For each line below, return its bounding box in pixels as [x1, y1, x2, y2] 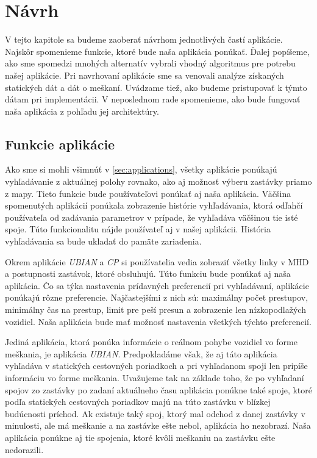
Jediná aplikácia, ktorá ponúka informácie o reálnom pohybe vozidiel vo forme [5, 335, 297, 348]
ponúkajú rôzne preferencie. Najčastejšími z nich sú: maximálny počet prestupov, [5, 291, 308, 304]
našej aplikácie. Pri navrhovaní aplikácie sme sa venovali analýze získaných [5, 68, 284, 81]
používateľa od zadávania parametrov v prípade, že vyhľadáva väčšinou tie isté [5, 210, 298, 223]
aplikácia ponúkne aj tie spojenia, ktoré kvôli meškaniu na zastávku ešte [5, 431, 276, 443]
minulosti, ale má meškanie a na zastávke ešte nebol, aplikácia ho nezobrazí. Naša [5, 419, 311, 432]
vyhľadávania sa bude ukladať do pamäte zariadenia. [5, 235, 202, 248]
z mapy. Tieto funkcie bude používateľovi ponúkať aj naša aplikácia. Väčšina [5, 187, 291, 199]
